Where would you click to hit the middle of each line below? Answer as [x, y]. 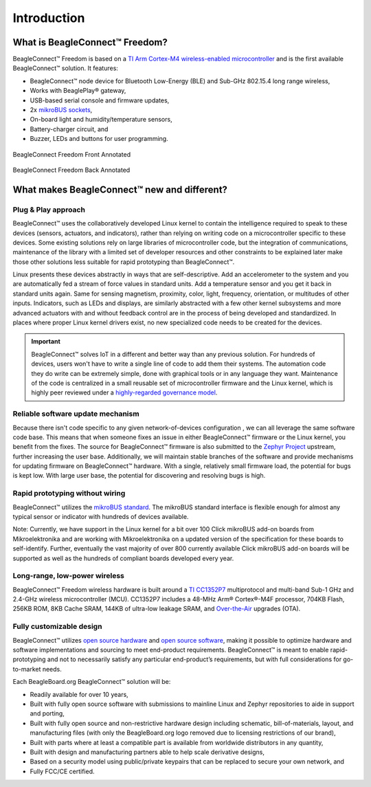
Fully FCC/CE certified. [63, 771]
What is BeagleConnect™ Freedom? [90, 42]
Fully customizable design [57, 627]
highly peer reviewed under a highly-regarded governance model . [124, 392]
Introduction [49, 18]
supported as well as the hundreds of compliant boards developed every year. [123, 558]
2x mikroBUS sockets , [61, 110]
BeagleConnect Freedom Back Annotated [71, 170]
